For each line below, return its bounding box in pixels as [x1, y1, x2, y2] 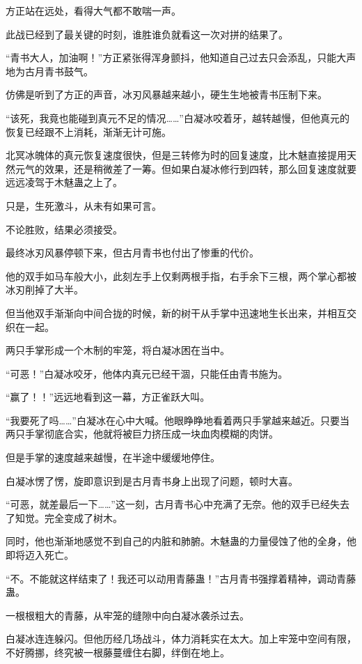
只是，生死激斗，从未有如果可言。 [6, 198, 162, 213]
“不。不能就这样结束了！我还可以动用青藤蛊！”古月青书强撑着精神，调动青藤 [6, 571, 356, 585]
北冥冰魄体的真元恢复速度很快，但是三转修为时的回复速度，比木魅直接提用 [6, 148, 347, 162]
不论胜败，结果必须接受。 [6, 222, 123, 236]
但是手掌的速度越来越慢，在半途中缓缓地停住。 [6, 450, 220, 465]
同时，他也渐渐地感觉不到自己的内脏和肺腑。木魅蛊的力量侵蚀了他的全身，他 [6, 534, 356, 548]
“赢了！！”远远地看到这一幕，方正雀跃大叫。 [6, 389, 210, 404]
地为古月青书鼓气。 [6, 63, 93, 78]
